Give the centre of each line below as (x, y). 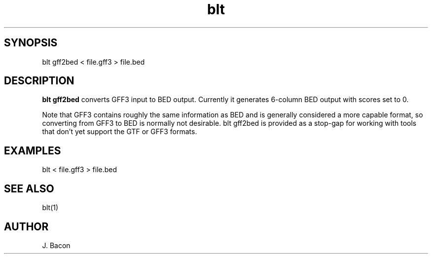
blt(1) (50, 208)
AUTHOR (26, 226)
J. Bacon (56, 245)
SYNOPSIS (31, 43)
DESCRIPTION (39, 81)
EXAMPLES (33, 150)
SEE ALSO (29, 188)
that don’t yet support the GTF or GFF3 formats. (120, 132)
